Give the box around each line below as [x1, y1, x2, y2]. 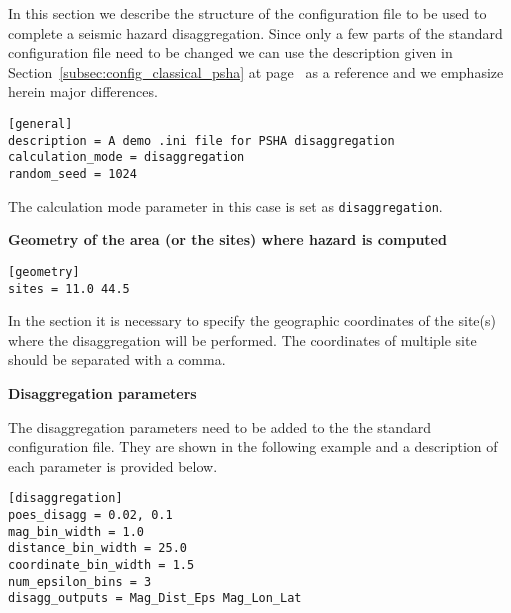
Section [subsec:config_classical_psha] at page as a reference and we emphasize [8, 61, 504, 82]
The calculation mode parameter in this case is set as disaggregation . [8, 195, 443, 216]
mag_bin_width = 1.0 [8, 524, 145, 539]
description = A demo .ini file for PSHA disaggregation [8, 133, 395, 148]
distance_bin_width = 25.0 [8, 541, 187, 556]
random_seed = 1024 [8, 166, 137, 181]
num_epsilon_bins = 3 [8, 574, 152, 589]
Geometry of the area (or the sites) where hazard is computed [8, 229, 447, 250]
